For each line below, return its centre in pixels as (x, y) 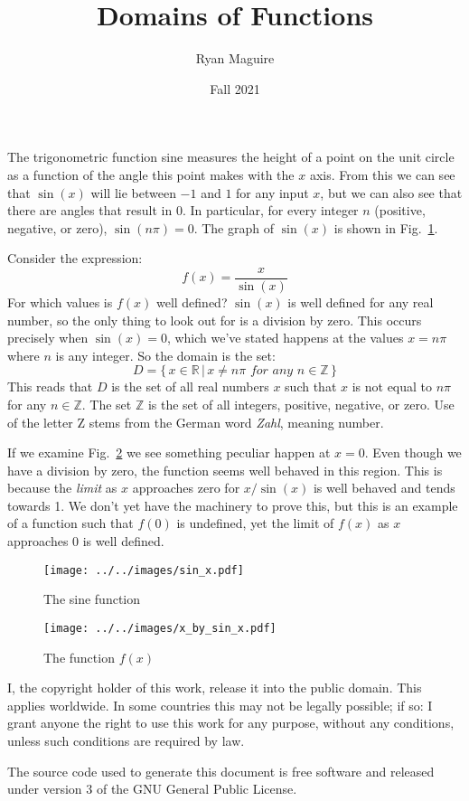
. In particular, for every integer (270, 210)
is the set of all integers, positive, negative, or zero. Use (301, 404)
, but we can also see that (391, 192)
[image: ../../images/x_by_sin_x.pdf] (160, 628)
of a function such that (70, 523)
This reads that (50, 386)
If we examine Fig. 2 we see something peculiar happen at (169, 452)
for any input (272, 192)
